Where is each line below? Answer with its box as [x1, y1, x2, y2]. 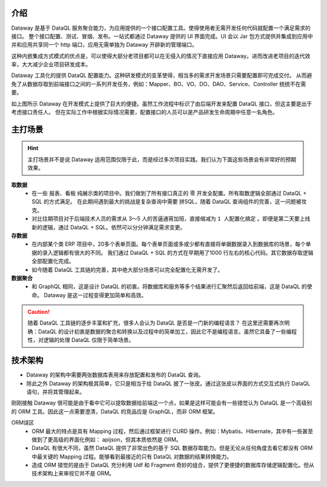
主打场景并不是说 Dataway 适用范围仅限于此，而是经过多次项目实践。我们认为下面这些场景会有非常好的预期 [27, 155, 297, 163]
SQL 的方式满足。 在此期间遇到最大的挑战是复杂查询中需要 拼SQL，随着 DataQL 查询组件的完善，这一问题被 [31, 198, 302, 206]
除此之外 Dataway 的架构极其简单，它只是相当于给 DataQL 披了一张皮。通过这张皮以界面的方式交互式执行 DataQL [26, 380, 311, 387]
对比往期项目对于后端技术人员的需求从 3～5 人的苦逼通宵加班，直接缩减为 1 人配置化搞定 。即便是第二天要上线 [31, 215, 311, 223]
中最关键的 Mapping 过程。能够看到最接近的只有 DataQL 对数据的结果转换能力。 [31, 452, 233, 460]
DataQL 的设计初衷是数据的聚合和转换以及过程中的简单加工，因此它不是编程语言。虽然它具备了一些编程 [38, 327, 297, 335]
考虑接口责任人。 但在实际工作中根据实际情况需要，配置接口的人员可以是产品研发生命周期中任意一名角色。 [11, 109, 278, 116]
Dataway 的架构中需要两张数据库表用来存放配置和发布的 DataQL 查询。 [26, 371, 204, 378]
